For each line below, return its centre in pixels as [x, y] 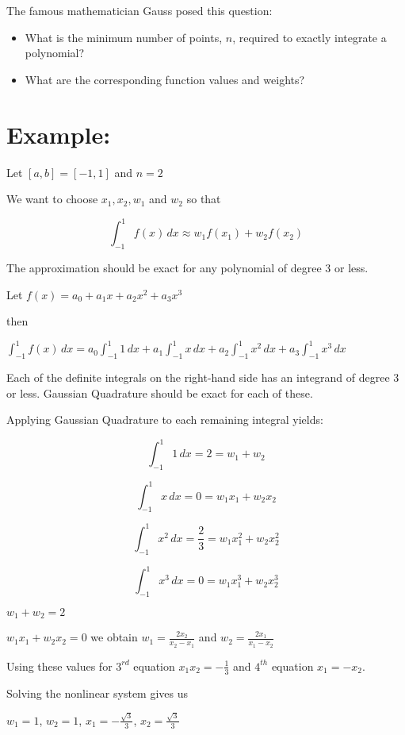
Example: [59, 134]
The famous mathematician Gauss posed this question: [139, 10]
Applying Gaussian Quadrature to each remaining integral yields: [165, 419]
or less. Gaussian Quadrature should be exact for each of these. [160, 393]
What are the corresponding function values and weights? [165, 79]
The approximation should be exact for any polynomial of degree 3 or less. [187, 267]
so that [204, 199]
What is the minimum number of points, [124, 37]
